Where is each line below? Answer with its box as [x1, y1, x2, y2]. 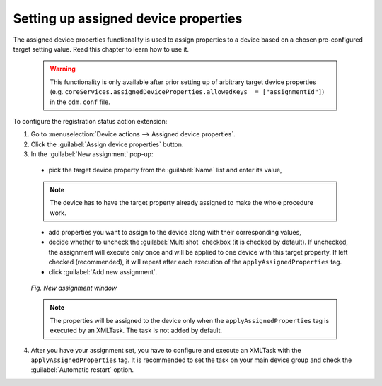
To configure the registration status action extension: [13, 117, 168, 125]
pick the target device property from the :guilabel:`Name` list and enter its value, [48, 166, 282, 175]
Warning [50, 64, 76, 74]
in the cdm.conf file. [50, 98, 111, 106]
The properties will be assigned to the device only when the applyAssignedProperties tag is [50, 316, 330, 324]
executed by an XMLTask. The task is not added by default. [50, 326, 223, 335]
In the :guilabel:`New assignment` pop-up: [30, 150, 154, 158]
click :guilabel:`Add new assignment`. [48, 267, 158, 276]
